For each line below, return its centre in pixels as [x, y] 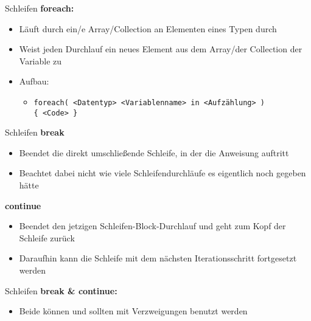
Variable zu [40, 60]
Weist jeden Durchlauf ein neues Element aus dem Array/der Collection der [161, 49]
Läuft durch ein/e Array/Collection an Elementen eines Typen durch [148, 28]
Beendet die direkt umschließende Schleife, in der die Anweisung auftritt [154, 152]
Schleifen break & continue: [61, 290]
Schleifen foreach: [40, 8]
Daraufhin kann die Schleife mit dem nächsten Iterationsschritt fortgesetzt [158, 258]
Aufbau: [34, 81]
